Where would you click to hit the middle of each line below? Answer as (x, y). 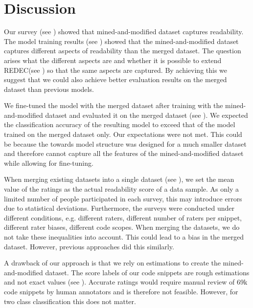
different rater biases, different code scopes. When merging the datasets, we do (122, 227)
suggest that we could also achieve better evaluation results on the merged (115, 79)
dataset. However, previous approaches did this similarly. (89, 246)
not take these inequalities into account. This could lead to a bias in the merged (124, 237)
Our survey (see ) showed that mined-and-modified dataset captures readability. (124, 32)
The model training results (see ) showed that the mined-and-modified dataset (121, 41)
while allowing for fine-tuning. (49, 163)
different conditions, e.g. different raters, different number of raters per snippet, (123, 217)
